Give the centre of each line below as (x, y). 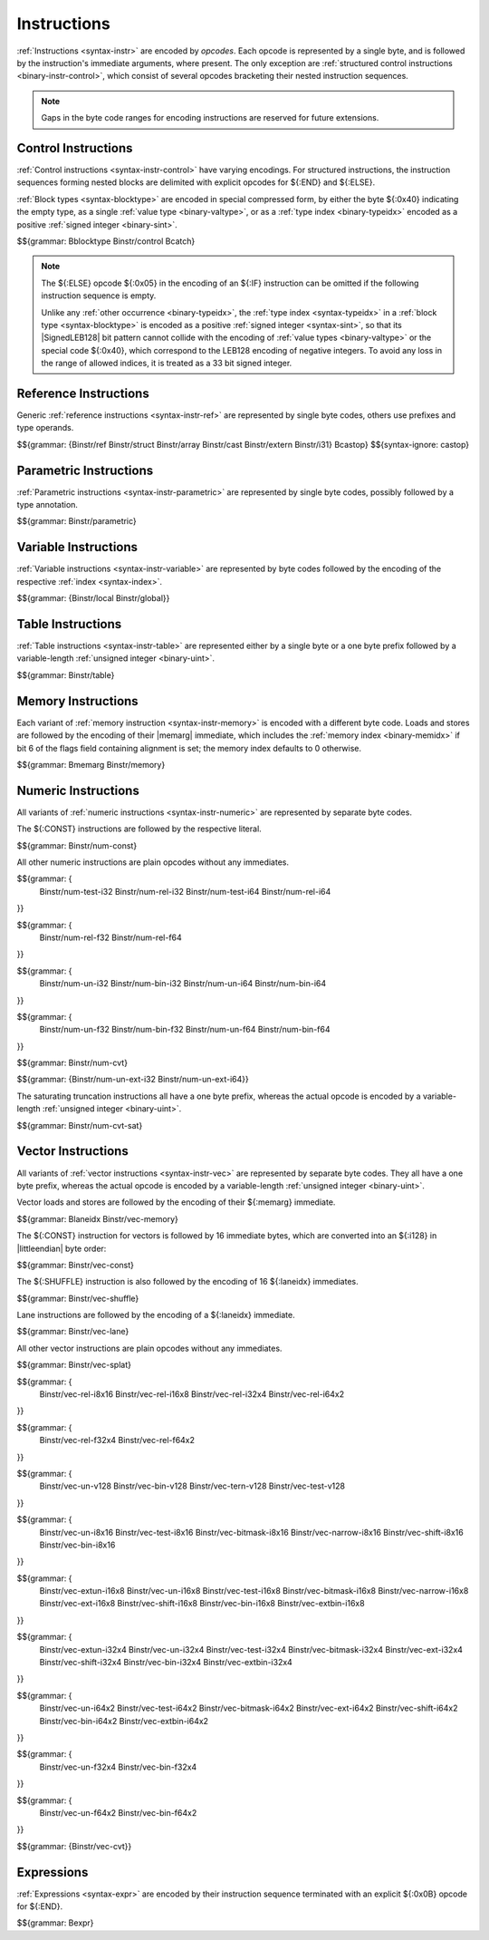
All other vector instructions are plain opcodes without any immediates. (149, 1348)
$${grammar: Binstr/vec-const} (76, 1265)
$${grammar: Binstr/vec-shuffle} (78, 1298)
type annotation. (48, 505)
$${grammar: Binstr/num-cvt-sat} (80, 1125)
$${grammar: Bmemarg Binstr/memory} (91, 764)
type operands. (45, 428)
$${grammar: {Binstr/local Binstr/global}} (93, 598)
